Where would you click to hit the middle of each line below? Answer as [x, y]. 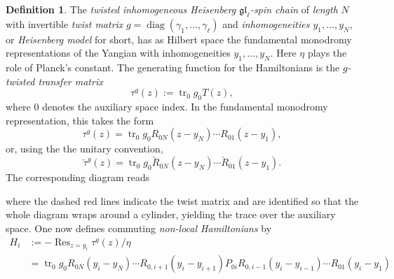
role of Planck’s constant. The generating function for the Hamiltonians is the [173, 67]
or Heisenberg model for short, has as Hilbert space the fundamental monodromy [179, 39]
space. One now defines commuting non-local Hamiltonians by [139, 228]
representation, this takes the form [80, 120]
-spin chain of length [294, 9]
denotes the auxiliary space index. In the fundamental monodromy [185, 107]
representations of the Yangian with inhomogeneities [118, 53]
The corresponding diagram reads [78, 177]
